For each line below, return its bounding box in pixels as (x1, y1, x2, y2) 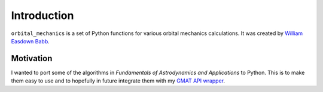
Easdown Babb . (11, 37, 50, 45)
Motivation (11, 53, 53, 64)
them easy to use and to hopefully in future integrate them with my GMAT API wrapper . (11, 77, 226, 84)
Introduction (11, 9, 74, 22)
